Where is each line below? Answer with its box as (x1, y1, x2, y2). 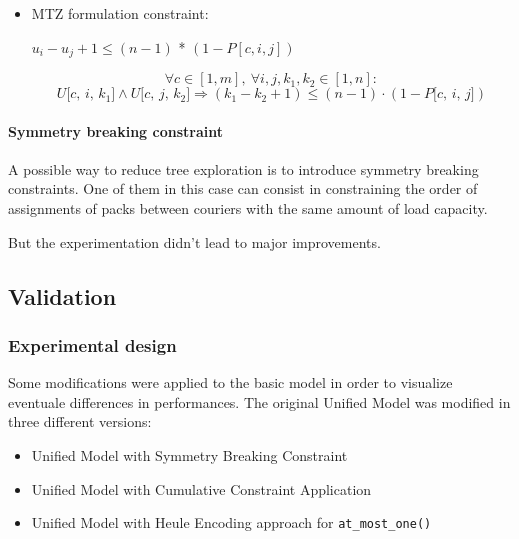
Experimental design (8, 332, 177, 357)
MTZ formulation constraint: (31, 3, 209, 23)
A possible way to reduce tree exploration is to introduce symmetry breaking (8, 158, 479, 179)
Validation (8, 280, 117, 311)
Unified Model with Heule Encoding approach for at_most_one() (31, 512, 432, 533)
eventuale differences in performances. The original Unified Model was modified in (8, 391, 511, 412)
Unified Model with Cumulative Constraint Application (31, 478, 372, 499)
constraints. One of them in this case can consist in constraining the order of (8, 178, 478, 199)
